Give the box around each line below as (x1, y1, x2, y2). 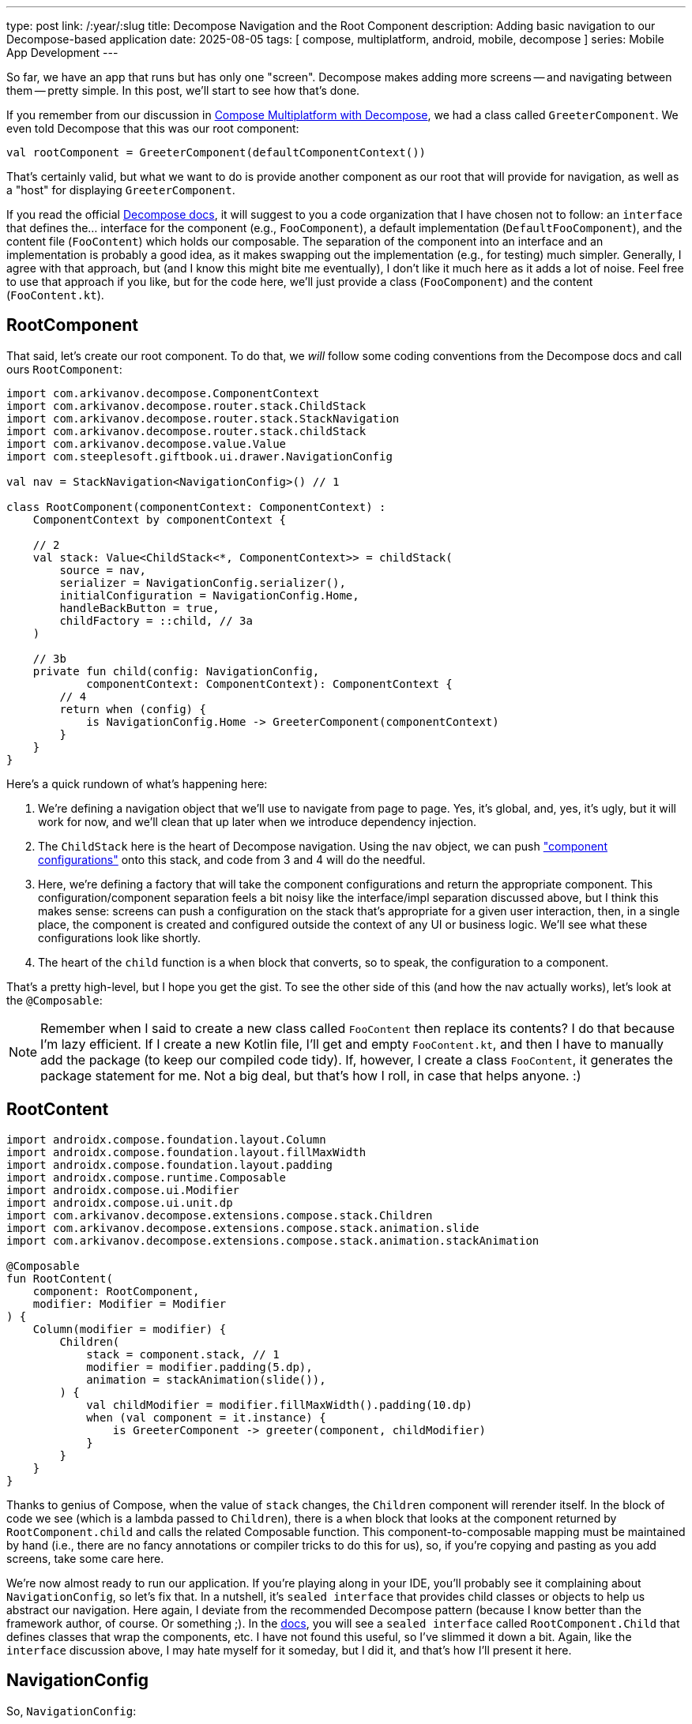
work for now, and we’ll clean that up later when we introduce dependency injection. (38, 814, 476, 828)
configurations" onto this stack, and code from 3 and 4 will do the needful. (38, 852, 426, 866)
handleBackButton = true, (59, 601, 220, 614)
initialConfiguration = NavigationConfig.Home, (59, 588, 359, 602)
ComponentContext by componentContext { (32, 513, 287, 526)
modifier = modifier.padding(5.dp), (86, 1360, 313, 1373)
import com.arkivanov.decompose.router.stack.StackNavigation (6, 411, 400, 425)
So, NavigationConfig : (6, 1703, 137, 1718)
